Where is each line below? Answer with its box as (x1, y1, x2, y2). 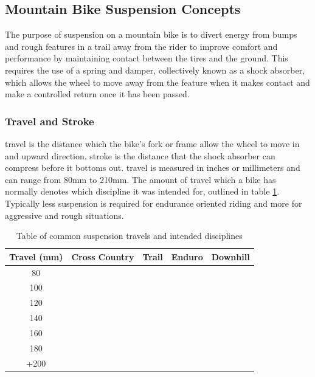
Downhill (211, 250, 250, 263)
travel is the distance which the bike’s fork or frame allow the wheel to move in (5, 137, 300, 150)
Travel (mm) (9, 250, 63, 263)
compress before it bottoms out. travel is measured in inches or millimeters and (5, 161, 300, 174)
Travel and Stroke (5, 113, 94, 128)
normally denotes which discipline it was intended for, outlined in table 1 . (5, 185, 280, 198)
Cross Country (71, 250, 134, 263)
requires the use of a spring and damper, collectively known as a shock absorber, (5, 63, 305, 76)
